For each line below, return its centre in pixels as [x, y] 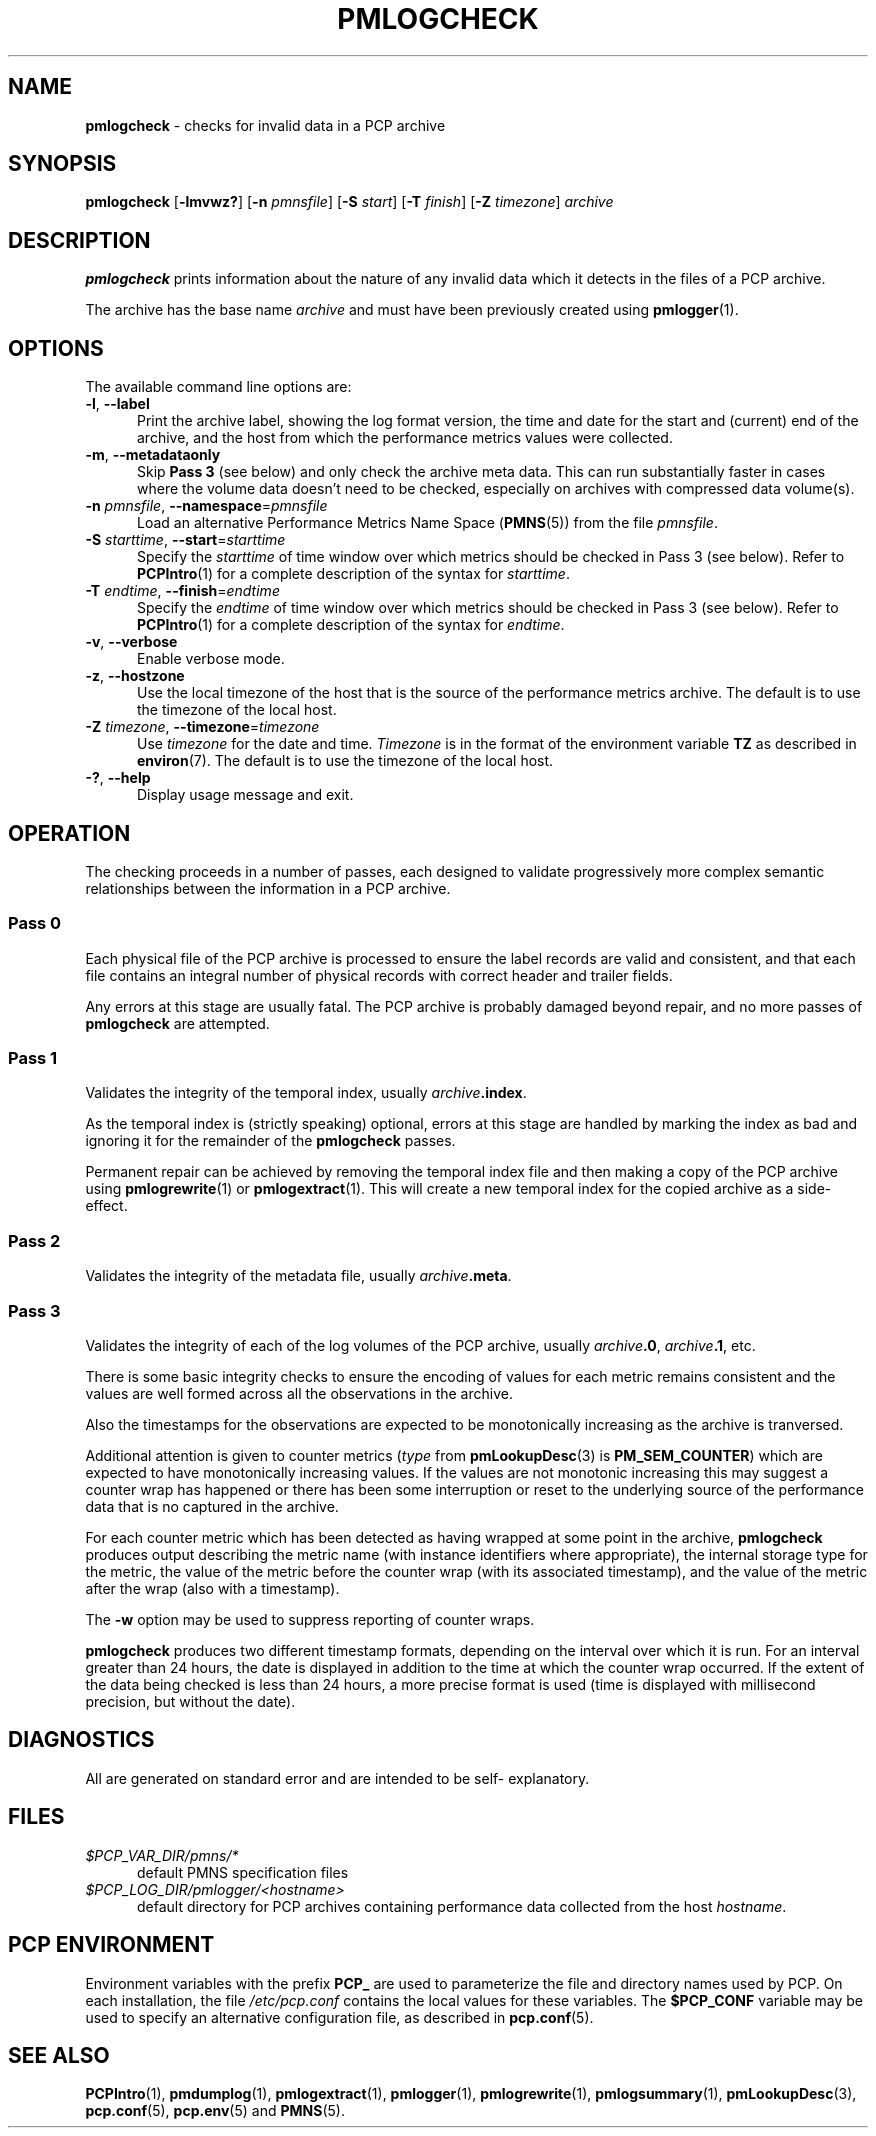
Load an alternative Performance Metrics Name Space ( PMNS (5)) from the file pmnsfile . [427, 523]
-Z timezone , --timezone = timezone [202, 727]
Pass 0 [35, 923]
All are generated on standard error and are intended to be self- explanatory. [337, 1778]
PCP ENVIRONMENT [111, 1945]
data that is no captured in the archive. [212, 1506]
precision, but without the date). [190, 1701]
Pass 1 [33, 1058]
